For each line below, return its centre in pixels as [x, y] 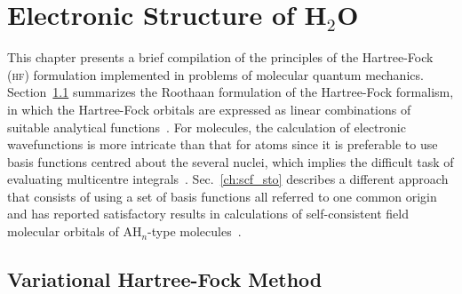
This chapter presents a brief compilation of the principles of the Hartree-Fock [220, 57]
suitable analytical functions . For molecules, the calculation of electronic [207, 127]
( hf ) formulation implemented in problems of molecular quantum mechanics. [215, 74]
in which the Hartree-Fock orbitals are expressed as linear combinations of [209, 109]
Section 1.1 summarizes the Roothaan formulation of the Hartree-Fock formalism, [231, 92]
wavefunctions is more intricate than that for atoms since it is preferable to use [223, 144]
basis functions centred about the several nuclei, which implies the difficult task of [231, 161]
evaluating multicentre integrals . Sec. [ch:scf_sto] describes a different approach [228, 179]
